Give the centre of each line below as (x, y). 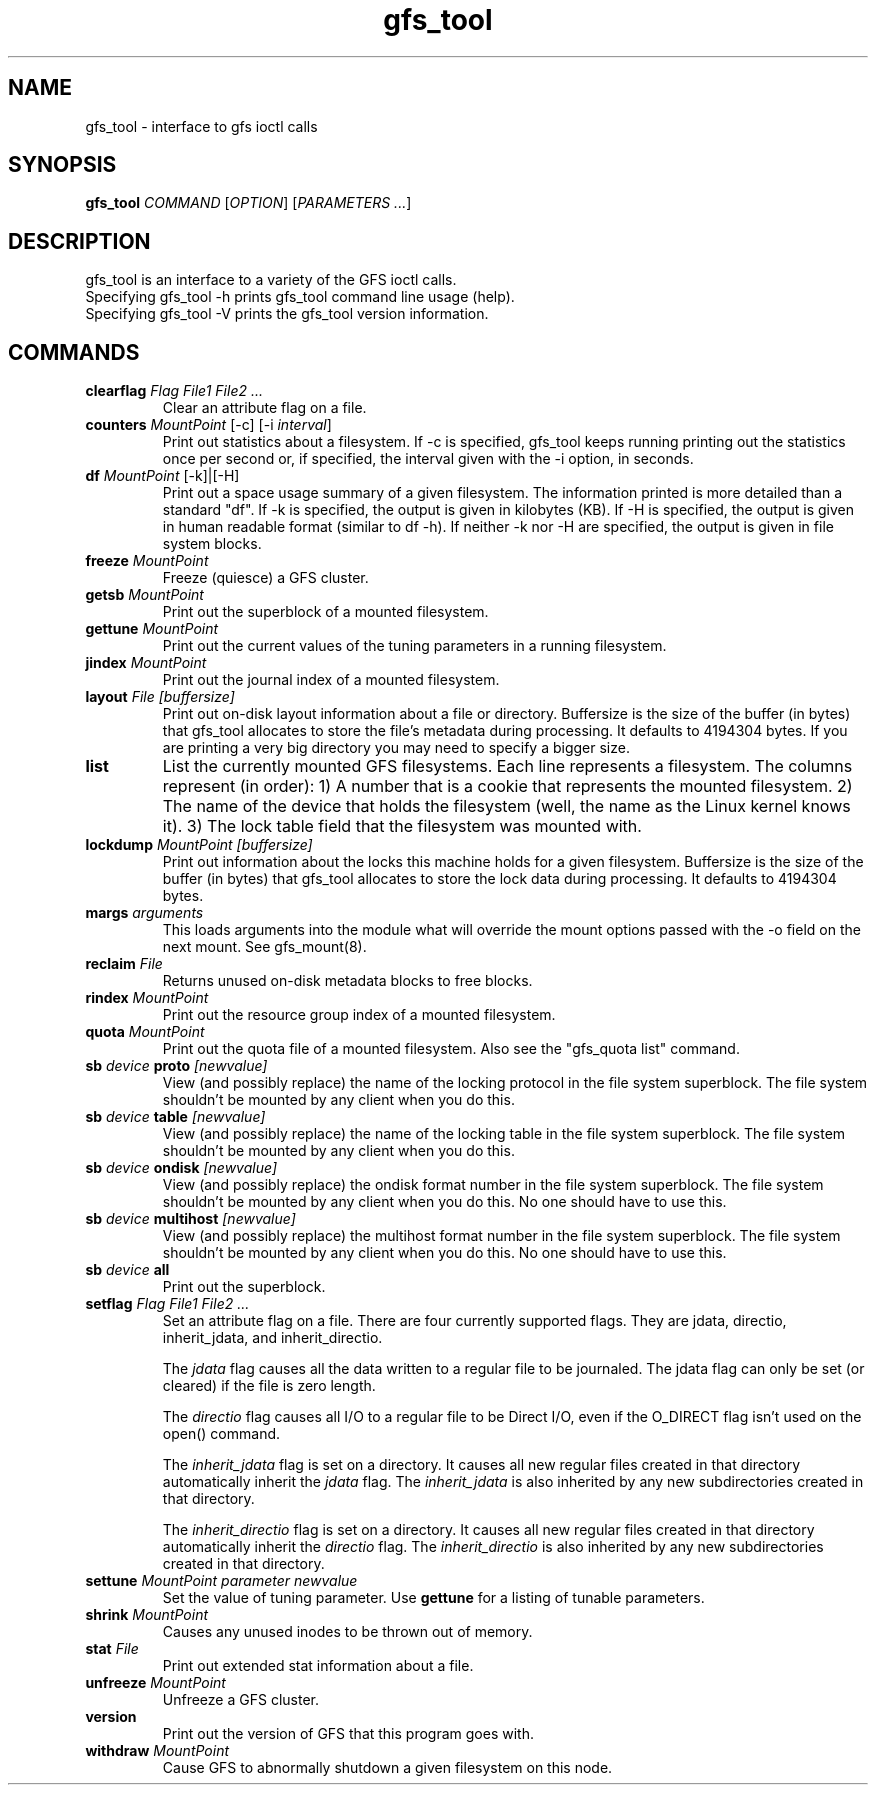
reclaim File (124, 964)
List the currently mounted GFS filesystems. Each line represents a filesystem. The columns (507, 766)
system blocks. (212, 544)
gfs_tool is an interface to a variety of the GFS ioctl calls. (271, 280)
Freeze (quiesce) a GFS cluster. (265, 578)
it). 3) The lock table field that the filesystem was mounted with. (402, 826)
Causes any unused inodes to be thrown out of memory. (347, 1632)
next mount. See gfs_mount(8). (264, 947)
